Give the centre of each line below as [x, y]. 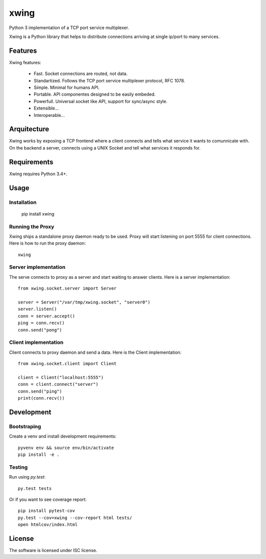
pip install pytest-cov [47, 511]
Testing [18, 467]
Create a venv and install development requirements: [63, 436]
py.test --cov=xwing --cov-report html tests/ [75, 518]
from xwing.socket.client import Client [67, 364]
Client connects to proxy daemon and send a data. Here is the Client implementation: [95, 352]
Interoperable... [49, 115]
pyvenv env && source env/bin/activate [66, 447]
